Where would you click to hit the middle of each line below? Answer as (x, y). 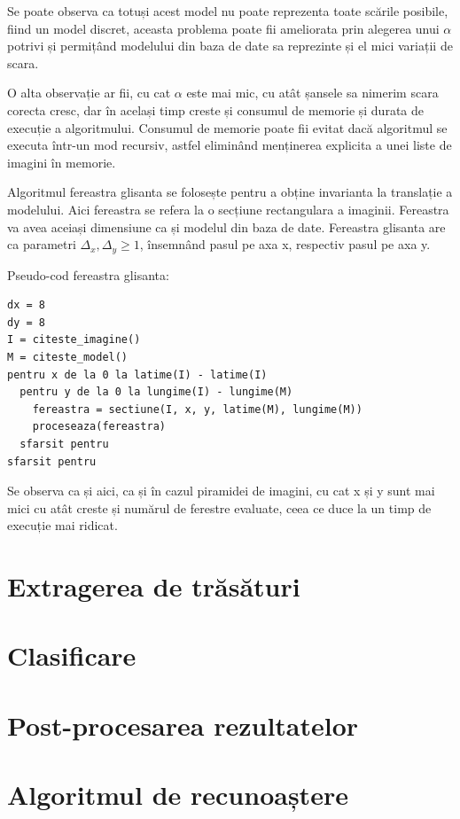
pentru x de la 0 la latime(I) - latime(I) (137, 374)
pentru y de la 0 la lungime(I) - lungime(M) (156, 392)
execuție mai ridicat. (62, 525)
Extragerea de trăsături (154, 586)
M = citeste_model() (68, 357)
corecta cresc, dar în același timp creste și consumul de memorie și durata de (215, 109)
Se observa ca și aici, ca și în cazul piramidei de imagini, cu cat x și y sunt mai (221, 491)
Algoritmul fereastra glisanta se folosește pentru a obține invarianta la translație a (230, 192)
